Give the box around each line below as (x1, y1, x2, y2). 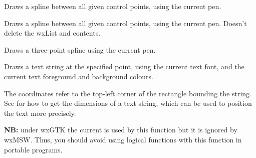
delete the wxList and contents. (4, 28, 101, 38)
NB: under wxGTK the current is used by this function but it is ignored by (4, 124, 237, 135)
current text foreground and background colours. (4, 71, 153, 81)
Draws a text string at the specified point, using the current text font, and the (4, 61, 244, 72)
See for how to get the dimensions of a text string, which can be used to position (4, 98, 252, 108)
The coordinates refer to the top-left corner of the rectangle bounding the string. (4, 88, 251, 98)
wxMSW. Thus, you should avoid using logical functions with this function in (4, 134, 242, 144)
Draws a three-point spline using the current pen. (4, 44, 156, 55)
